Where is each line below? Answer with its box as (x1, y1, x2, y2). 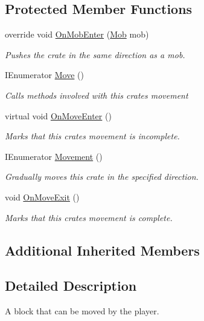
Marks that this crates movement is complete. (5, 211, 173, 223)
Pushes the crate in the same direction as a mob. (5, 48, 185, 61)
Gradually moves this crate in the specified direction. (5, 170, 199, 183)
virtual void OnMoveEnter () (5, 109, 112, 122)
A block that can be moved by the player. (5, 305, 159, 317)
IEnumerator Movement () (5, 150, 103, 162)
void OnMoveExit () (5, 190, 80, 203)
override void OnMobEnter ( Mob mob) (5, 28, 149, 41)
